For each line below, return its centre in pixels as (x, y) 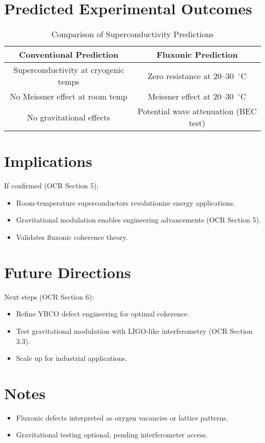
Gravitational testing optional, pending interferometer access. (112, 435)
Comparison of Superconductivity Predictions (132, 34)
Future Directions (68, 272)
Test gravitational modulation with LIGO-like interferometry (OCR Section (134, 330)
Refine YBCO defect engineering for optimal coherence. (103, 314)
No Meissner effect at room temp (69, 96)
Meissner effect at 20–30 (191, 96)
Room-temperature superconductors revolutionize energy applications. (126, 202)
